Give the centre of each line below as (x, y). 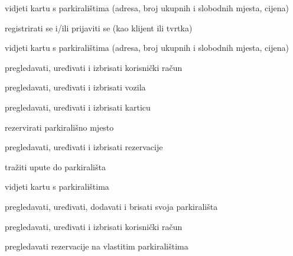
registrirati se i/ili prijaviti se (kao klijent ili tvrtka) (99, 27)
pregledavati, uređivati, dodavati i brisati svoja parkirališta (111, 206)
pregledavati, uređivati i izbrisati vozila (75, 87)
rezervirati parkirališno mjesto (59, 127)
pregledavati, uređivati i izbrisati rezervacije (84, 147)
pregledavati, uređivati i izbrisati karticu (78, 107)
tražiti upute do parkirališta (55, 166)
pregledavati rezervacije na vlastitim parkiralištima (97, 246)
